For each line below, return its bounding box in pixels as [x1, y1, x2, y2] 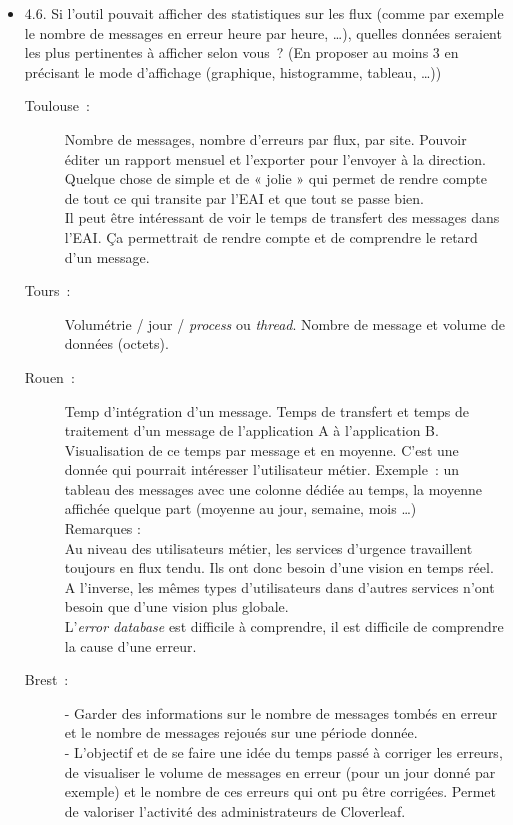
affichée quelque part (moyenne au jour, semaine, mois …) [64, 498, 417, 519]
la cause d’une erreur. [64, 635, 197, 656]
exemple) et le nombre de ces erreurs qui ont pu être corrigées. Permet [64, 781, 496, 802]
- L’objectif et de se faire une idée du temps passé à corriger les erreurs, [64, 742, 503, 762]
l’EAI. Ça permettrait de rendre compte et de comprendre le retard [64, 226, 478, 247]
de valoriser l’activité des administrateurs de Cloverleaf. [64, 800, 406, 821]
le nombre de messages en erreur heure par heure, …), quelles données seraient [24, 22, 502, 43]
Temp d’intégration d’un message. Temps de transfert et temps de [64, 400, 469, 421]
